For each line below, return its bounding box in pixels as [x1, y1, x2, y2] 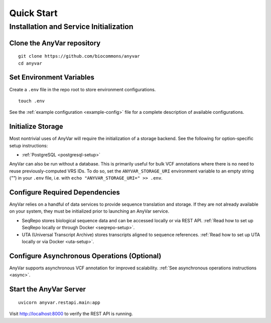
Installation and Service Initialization [9, 22, 134, 31]
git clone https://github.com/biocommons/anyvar [18, 53, 140, 59]
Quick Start [9, 8, 58, 19]
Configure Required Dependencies [9, 188, 120, 197]
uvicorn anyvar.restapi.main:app [18, 299, 100, 305]
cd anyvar [18, 60, 42, 66]
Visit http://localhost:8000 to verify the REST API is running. [9, 311, 133, 317]
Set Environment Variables [9, 73, 95, 82]
